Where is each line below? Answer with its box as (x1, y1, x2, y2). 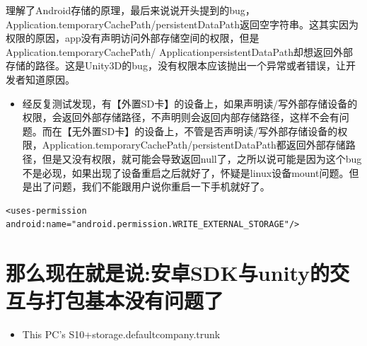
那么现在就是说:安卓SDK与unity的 (6, 258, 330, 287)
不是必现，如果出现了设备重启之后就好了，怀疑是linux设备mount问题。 (22, 165, 349, 180)
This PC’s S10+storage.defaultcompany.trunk (22, 327, 221, 342)
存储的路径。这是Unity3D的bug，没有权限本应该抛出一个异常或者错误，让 (6, 58, 346, 73)
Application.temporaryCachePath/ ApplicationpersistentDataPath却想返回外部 (6, 44, 353, 59)
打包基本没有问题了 (45, 286, 224, 315)
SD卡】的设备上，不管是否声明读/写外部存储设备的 (101, 123, 338, 138)
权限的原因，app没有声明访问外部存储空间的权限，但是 (6, 30, 260, 45)
